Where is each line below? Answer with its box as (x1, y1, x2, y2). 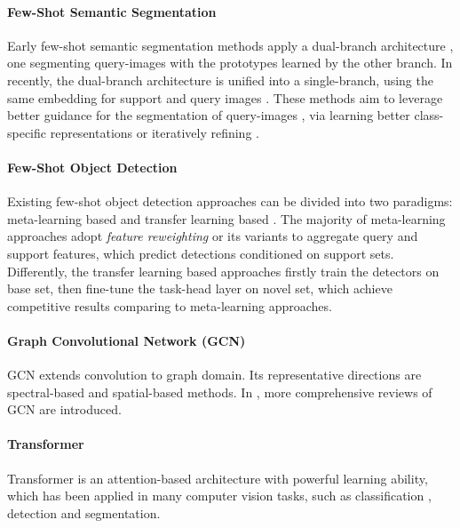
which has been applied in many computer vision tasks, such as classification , (7, 486, 432, 505)
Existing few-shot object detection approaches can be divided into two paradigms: (7, 192, 453, 211)
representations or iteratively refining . (50, 123, 259, 141)
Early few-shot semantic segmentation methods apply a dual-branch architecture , (7, 36, 454, 54)
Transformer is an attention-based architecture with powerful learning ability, (7, 468, 428, 487)
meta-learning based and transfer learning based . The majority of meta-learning (7, 209, 446, 228)
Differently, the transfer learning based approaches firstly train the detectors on (7, 261, 440, 280)
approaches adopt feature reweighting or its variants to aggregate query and (7, 227, 418, 245)
